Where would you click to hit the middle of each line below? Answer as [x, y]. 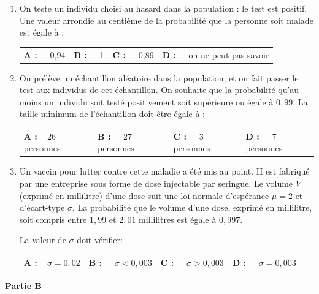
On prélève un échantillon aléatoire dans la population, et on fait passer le [159, 77]
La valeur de [43, 240]
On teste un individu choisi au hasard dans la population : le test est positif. [163, 8]
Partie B [23, 285]
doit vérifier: [100, 240]
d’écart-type [42, 207]
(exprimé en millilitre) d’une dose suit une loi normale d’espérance [144, 195]
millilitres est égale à [178, 219]
